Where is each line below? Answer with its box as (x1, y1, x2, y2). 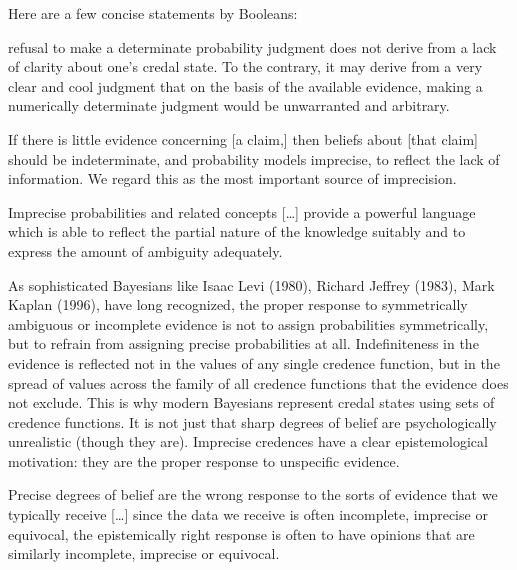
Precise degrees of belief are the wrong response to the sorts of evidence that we (8, 484, 498, 505)
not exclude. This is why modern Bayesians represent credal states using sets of (8, 392, 495, 413)
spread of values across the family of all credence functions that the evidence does (8, 372, 509, 393)
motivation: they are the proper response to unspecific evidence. (8, 450, 400, 471)
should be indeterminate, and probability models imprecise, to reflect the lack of (8, 148, 500, 169)
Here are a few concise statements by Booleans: (8, 3, 298, 23)
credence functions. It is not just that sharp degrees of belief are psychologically (8, 411, 497, 432)
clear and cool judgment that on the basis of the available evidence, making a (8, 75, 483, 96)
